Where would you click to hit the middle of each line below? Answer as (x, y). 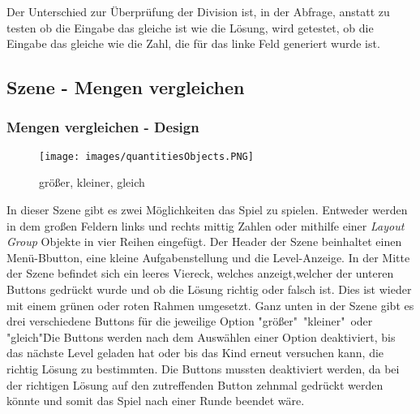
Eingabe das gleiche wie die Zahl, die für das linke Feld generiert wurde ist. (193, 43)
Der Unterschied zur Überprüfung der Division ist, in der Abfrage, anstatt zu (198, 11)
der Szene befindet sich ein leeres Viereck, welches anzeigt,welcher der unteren (200, 273)
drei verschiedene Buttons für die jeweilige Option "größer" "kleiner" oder (190, 321)
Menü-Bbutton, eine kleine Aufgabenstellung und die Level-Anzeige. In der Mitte (208, 257)
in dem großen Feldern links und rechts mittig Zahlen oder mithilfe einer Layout (206, 225)
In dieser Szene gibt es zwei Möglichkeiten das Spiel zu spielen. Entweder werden (207, 210)
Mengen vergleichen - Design (103, 127)
